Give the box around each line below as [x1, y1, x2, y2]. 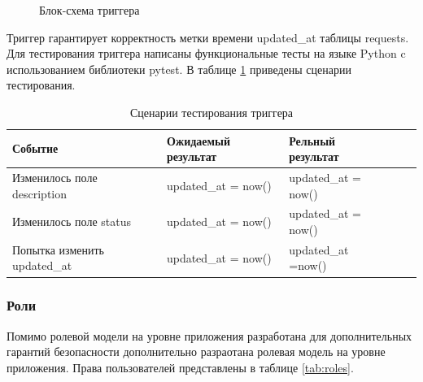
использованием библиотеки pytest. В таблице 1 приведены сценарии [7, 60, 351, 77]
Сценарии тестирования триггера [129, 103, 294, 120]
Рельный [289, 132, 336, 149]
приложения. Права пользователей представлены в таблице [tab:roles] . [7, 358, 354, 375]
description [12, 184, 68, 202]
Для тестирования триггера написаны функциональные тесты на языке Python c [7, 45, 406, 62]
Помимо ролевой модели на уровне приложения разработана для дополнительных [7, 327, 412, 344]
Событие [12, 140, 59, 157]
